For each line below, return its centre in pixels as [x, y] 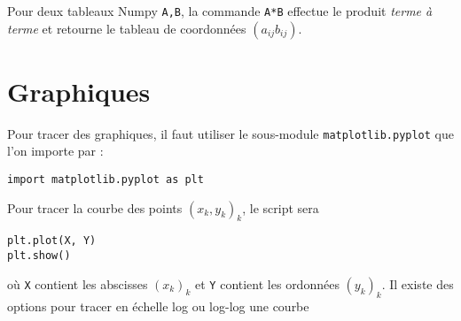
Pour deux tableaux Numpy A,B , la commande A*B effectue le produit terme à [220, 11]
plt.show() [39, 256]
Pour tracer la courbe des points [95, 207]
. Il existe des [418, 283]
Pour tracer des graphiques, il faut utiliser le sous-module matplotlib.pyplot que [230, 133]
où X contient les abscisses [78, 283]
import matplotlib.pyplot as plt [105, 180]
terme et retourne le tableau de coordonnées [127, 28]
